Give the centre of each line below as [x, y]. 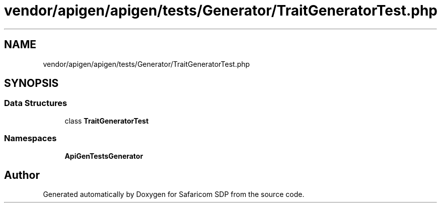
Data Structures [36, 103]
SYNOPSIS [31, 83]
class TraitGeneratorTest [107, 121]
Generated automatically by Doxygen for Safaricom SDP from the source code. [174, 194]
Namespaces [30, 138]
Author [22, 175]
